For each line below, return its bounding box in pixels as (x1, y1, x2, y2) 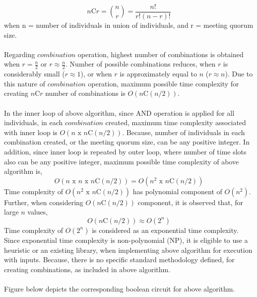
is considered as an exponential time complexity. (92, 224, 239, 235)
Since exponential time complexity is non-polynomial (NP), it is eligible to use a (4, 234, 248, 245)
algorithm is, (4, 166, 43, 176)
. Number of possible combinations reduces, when (65, 59, 216, 69)
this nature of (4, 78, 45, 88)
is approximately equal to (120, 69, 197, 79)
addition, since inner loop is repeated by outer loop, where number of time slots (4, 147, 247, 157)
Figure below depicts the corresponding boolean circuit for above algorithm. (4, 283, 235, 294)
